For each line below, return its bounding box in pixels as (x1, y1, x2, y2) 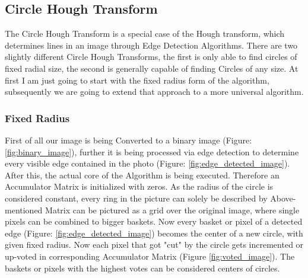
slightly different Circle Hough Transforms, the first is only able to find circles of (5, 50, 297, 63)
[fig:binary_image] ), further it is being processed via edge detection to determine (5, 145, 299, 158)
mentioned (5, 203, 43, 216)
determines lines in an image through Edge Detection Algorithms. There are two (5, 39, 298, 51)
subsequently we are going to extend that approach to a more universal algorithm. (5, 85, 304, 98)
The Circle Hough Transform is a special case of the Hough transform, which (5, 27, 285, 40)
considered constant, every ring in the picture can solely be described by (5, 191, 268, 204)
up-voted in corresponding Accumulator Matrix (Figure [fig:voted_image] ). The (5, 250, 295, 262)
